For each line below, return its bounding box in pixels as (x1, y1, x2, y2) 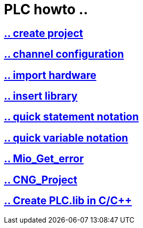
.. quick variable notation (4, 131, 128, 144)
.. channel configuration (4, 48, 124, 61)
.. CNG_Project (4, 173, 78, 186)
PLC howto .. (4, 1, 88, 18)
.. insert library (4, 90, 78, 103)
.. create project (4, 27, 84, 39)
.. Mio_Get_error (4, 152, 84, 165)
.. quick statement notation (4, 111, 139, 123)
